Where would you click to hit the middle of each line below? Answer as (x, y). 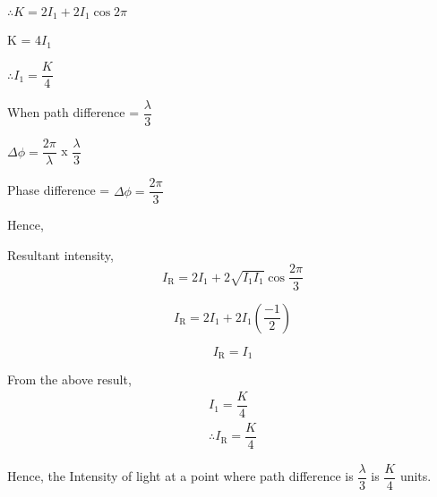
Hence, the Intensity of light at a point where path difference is (180, 476)
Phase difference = (59, 190)
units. (416, 476)
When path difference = (73, 112)
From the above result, (69, 379)
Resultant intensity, (60, 254)
